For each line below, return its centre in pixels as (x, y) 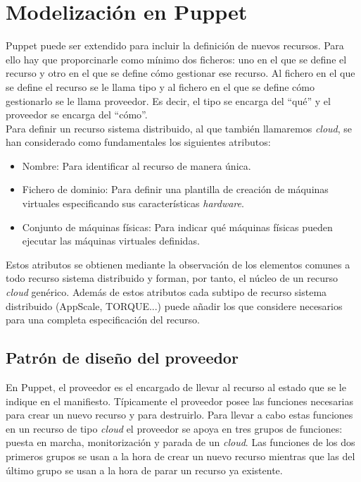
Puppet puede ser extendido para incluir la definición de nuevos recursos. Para (175, 45)
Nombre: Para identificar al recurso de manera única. (137, 165)
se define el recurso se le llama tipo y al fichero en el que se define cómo (160, 86)
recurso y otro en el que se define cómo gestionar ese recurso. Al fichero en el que (180, 73)
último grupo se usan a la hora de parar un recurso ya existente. (144, 470)
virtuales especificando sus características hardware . (133, 203)
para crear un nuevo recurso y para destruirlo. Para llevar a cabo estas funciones (179, 415)
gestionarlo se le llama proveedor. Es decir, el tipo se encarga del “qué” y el (168, 100)
